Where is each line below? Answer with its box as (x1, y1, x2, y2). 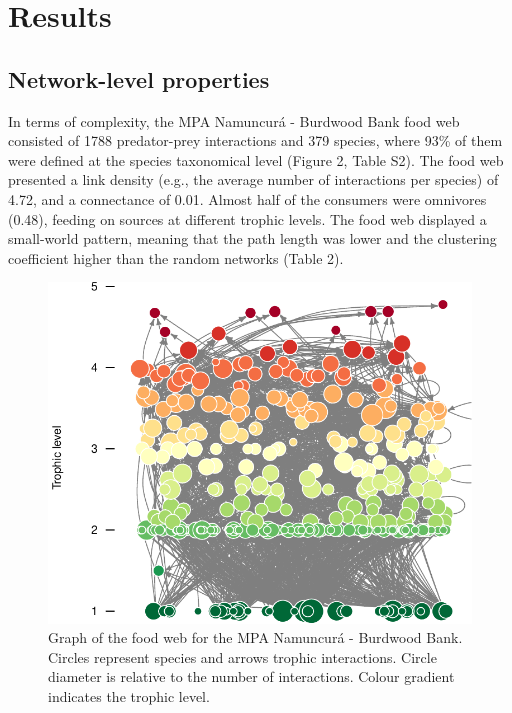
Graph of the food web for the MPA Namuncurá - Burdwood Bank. (48, 627, 463, 648)
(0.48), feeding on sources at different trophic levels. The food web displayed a (8, 208, 487, 229)
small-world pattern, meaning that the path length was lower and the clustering (8, 228, 497, 249)
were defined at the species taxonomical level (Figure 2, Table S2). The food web (8, 149, 504, 170)
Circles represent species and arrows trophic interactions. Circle (48, 646, 437, 667)
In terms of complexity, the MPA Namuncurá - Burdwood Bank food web (8, 110, 460, 131)
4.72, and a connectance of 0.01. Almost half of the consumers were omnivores (8, 188, 487, 209)
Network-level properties (8, 63, 270, 94)
